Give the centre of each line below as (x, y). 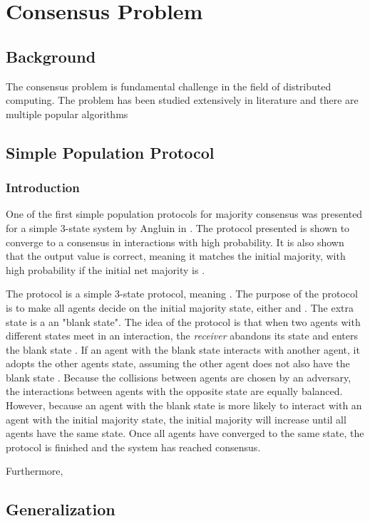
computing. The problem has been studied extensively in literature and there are (182, 100)
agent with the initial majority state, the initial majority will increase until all (176, 419)
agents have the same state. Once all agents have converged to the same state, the (185, 433)
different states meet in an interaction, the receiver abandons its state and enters (182, 336)
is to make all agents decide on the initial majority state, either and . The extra (180, 307)
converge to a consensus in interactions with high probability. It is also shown (175, 242)
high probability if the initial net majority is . (106, 269)
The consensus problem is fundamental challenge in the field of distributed (169, 86)
